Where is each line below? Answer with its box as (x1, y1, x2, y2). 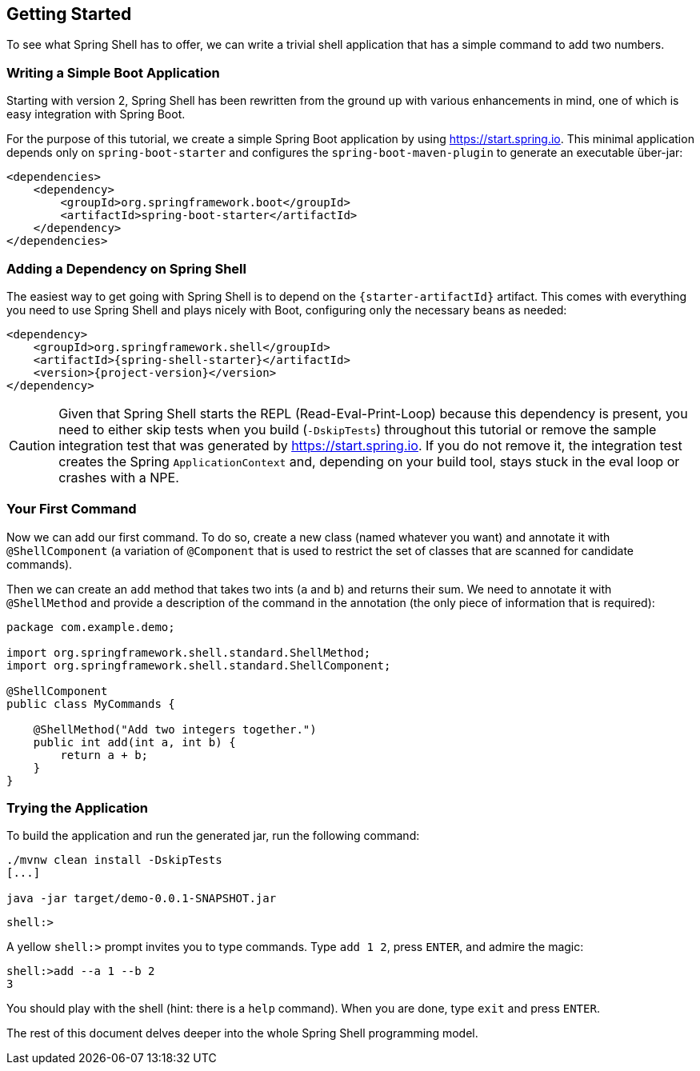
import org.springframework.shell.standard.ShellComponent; (6, 658, 391, 672)
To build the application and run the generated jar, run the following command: (6, 829, 420, 843)
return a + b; (60, 748, 149, 761)
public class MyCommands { (6, 697, 175, 710)
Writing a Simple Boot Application (6, 64, 220, 81)
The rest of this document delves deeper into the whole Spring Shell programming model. (6, 1026, 478, 1041)
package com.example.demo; (6, 620, 175, 633)
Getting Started (6, 4, 132, 24)
